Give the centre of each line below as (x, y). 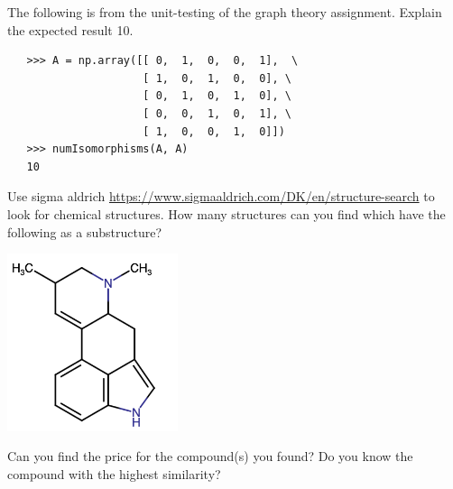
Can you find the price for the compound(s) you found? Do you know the (210, 456)
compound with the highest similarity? (114, 473)
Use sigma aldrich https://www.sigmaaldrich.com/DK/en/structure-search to (221, 196)
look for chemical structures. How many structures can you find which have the (226, 213)
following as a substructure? (85, 231)
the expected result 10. (70, 29)
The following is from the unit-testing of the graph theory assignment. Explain (225, 12)
